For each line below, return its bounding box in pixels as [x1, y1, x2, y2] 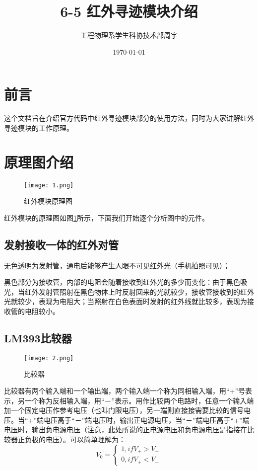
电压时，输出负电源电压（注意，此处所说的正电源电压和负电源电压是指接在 [4, 424, 247, 435]
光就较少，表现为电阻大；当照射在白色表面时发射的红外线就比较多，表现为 [4, 296, 247, 307]
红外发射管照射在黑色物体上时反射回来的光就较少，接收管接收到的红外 [24, 286, 254, 297]
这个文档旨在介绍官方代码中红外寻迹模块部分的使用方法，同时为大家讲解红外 [4, 113, 254, 123]
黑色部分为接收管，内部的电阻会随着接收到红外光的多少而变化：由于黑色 [4, 277, 240, 287]
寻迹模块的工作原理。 [4, 122, 73, 133]
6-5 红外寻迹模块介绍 [60, 1, 198, 21]
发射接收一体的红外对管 [4, 236, 119, 252]
